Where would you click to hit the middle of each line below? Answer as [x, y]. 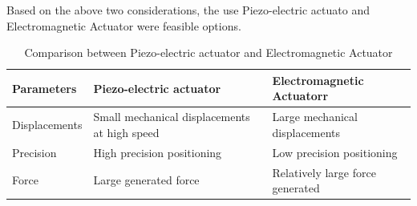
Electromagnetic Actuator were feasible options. [124, 25]
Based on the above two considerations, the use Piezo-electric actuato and [188, 10]
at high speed [126, 132]
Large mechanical [315, 117]
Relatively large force [324, 172]
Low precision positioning [335, 152]
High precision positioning [158, 152]
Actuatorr [300, 96]
